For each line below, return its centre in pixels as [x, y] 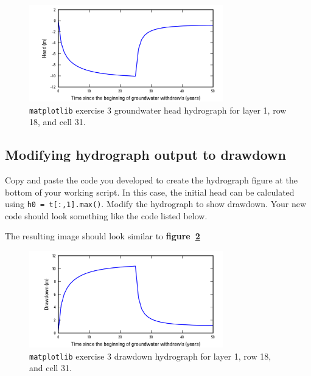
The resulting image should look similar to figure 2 [103, 236]
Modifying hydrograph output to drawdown [145, 155]
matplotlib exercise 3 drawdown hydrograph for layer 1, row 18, [150, 356]
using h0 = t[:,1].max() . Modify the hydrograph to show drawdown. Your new [156, 204]
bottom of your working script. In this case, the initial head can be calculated [150, 192]
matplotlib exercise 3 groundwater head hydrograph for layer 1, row [158, 110]
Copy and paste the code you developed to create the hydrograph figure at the [151, 180]
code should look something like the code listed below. [106, 215]
